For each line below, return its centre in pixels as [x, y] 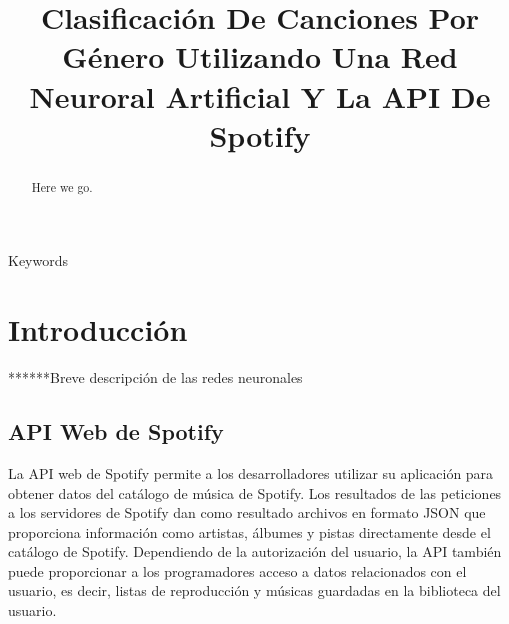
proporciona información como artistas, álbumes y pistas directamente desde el [249, 531]
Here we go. [62, 186]
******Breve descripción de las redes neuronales [155, 377]
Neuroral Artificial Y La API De [260, 95]
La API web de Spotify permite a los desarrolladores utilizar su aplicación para [251, 472]
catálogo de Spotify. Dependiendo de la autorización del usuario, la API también [255, 551]
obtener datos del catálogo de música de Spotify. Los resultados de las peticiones [255, 492]
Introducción [98, 329]
